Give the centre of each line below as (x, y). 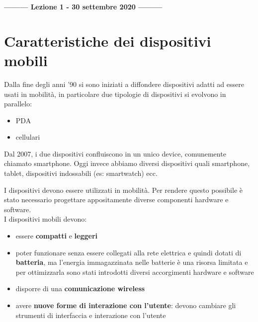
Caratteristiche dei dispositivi (108, 40)
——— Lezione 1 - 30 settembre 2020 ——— (83, 6)
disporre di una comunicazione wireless (80, 288)
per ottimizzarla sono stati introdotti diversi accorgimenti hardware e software (135, 272)
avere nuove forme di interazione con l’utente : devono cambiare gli (126, 305)
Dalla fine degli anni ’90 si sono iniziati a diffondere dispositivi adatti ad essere (124, 84)
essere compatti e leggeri (56, 236)
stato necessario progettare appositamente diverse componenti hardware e (116, 200)
